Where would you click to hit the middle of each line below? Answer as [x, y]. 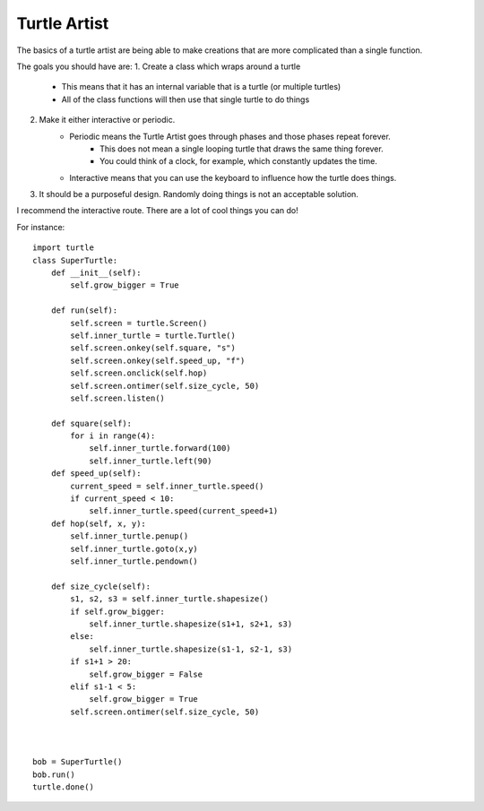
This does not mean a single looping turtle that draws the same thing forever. [242, 149]
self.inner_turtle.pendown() [134, 561]
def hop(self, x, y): [99, 523]
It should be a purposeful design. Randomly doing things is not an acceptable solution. [199, 194]
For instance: [41, 227]
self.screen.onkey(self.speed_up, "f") [158, 360]
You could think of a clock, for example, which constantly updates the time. [239, 161]
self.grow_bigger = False [146, 674]
